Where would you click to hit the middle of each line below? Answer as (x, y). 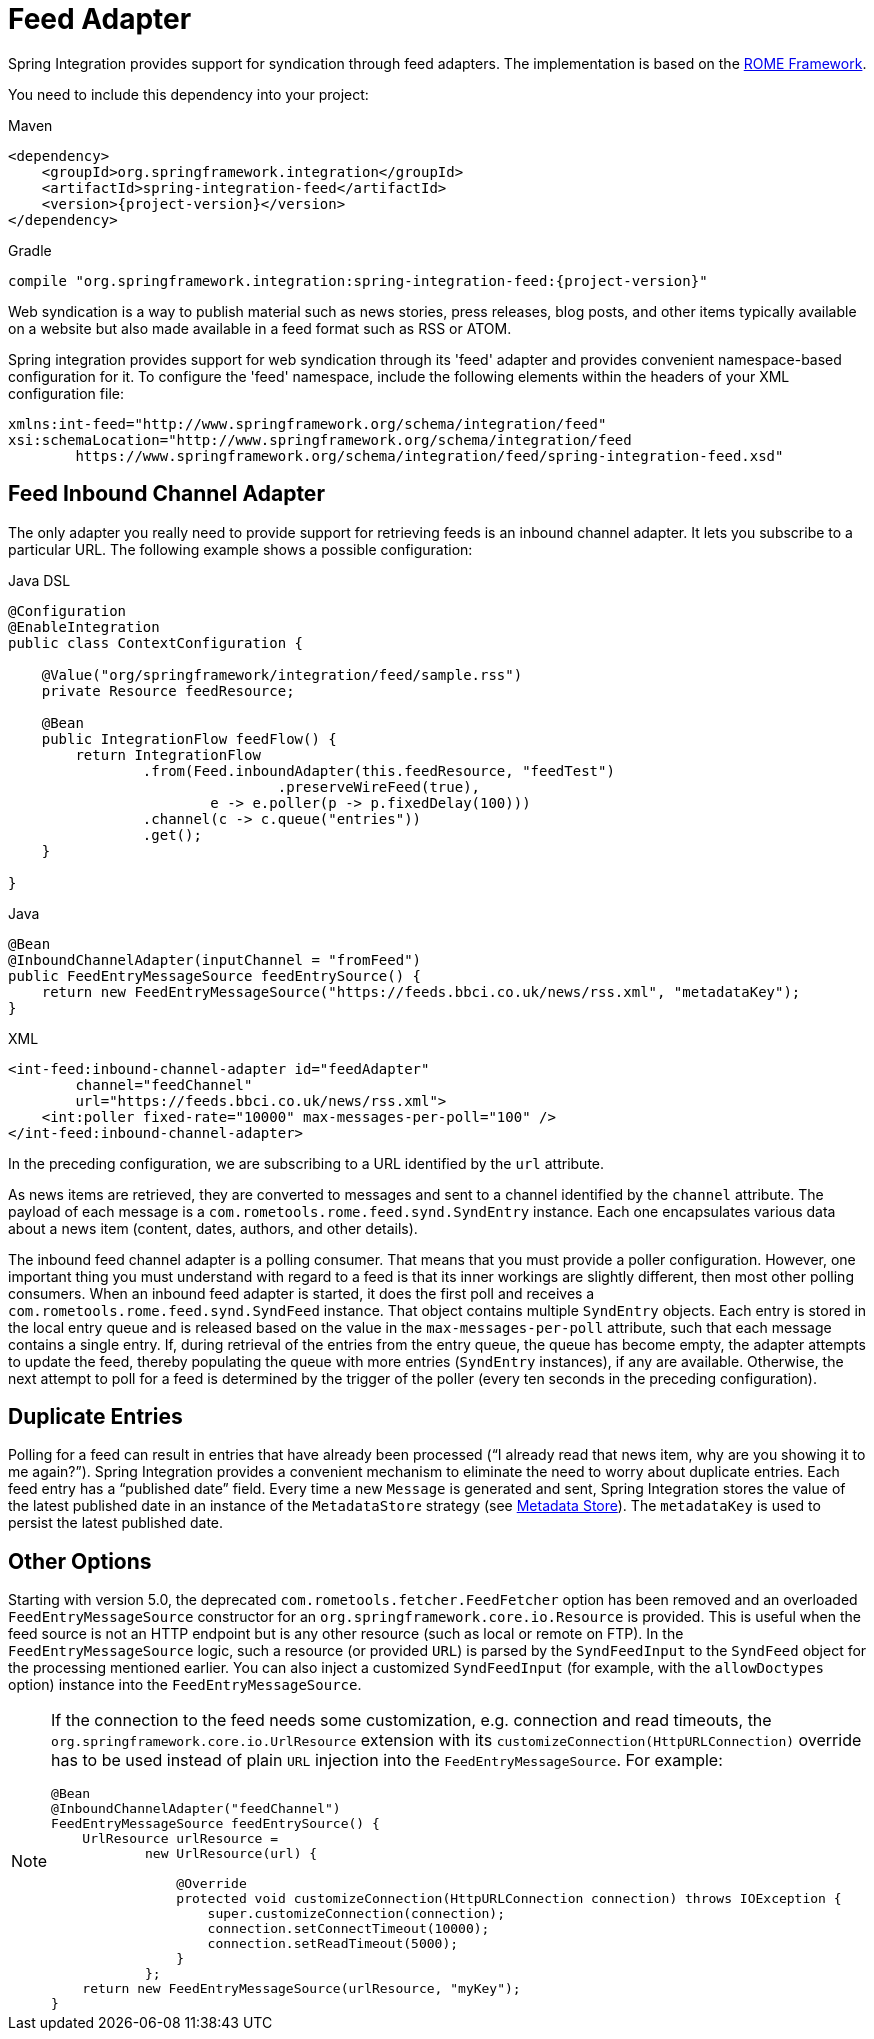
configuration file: (66, 393)
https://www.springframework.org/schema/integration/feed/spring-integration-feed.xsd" (429, 455)
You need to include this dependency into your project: (188, 94)
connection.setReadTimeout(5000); (333, 1944)
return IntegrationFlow (168, 754)
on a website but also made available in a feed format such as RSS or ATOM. (260, 328)
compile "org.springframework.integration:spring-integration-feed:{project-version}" (358, 280)
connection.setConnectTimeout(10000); (348, 1929)
